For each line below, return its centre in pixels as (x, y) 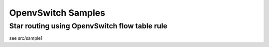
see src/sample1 (26, 38)
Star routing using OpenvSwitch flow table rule (88, 26)
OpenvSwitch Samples (57, 13)
